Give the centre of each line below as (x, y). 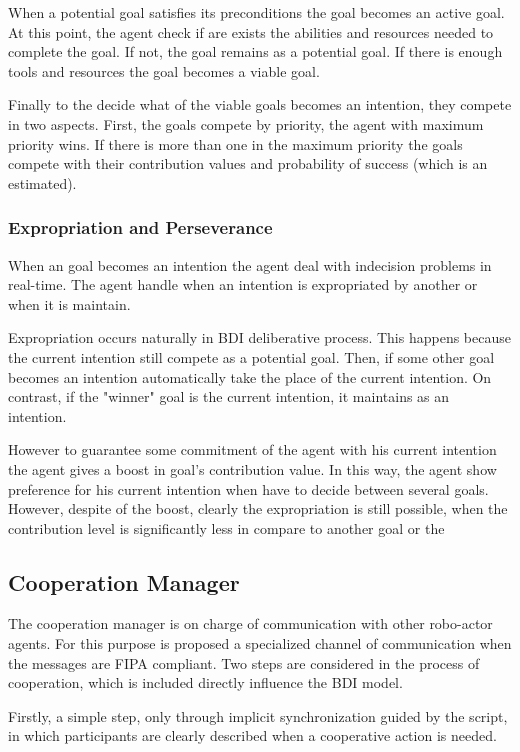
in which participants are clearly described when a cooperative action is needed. (252, 735)
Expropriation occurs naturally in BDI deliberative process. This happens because (259, 337)
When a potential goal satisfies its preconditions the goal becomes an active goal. (256, 12)
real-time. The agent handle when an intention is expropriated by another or (243, 284)
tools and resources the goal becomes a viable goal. (164, 70)
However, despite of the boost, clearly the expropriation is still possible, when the (258, 508)
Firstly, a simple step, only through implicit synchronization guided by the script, (258, 715)
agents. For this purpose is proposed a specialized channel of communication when (260, 643)
